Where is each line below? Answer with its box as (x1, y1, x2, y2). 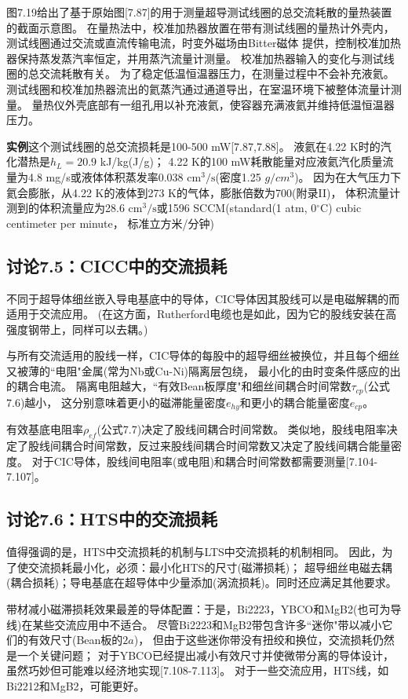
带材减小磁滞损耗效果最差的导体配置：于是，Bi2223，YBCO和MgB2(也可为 (6, 600, 391, 617)
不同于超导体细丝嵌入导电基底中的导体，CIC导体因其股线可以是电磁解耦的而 (6, 290, 400, 306)
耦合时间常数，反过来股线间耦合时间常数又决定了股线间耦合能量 (60, 437, 391, 454)
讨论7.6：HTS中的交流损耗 (6, 507, 217, 531)
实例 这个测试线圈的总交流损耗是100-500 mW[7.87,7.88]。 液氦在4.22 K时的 (6, 137, 381, 154)
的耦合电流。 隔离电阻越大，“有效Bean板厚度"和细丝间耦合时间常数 (6, 378, 352, 394)
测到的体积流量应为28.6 (6, 199, 125, 216)
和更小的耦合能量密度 (239, 393, 350, 410)
